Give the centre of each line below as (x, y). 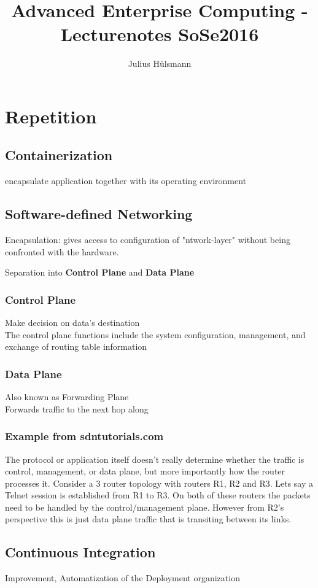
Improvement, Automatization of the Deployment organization (122, 578)
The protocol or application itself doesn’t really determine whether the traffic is (155, 459)
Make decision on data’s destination (72, 323)
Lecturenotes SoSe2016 (160, 34)
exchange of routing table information (76, 346)
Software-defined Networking (99, 214)
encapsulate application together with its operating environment (126, 181)
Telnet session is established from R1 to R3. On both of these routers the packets (158, 495)
